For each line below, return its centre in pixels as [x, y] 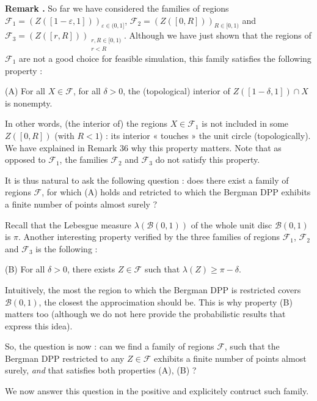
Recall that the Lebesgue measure [68, 224]
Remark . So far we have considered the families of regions [117, 8]
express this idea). [39, 325]
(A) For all [25, 91]
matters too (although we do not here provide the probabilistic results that [145, 314]
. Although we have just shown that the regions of [218, 35]
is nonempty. [29, 103]
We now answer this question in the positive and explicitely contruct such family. [157, 391]
